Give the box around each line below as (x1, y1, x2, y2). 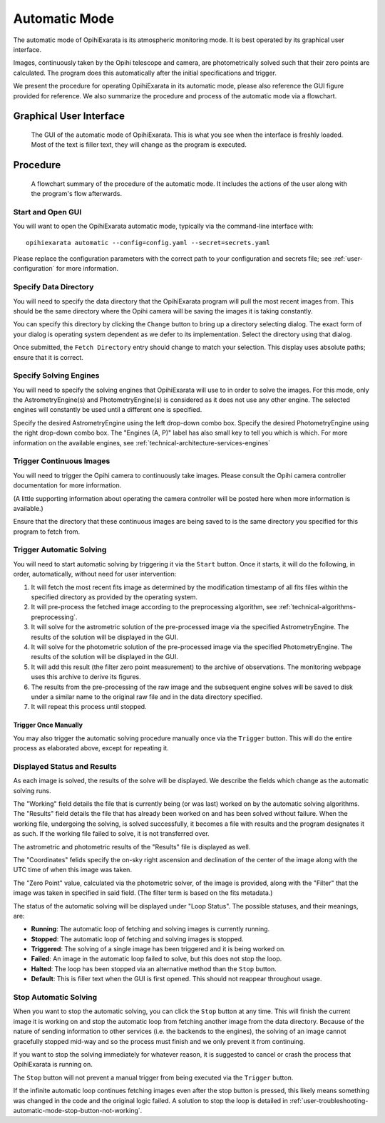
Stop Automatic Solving (13, 993, 98, 1003)
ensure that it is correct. (13, 353, 83, 361)
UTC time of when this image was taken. (13, 866, 132, 874)
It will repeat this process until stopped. (31, 703, 147, 711)
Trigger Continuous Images (13, 456, 111, 466)
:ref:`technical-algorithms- (278, 603, 356, 611)
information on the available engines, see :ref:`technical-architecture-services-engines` (13, 438, 271, 447)
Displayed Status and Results (13, 761, 117, 771)
